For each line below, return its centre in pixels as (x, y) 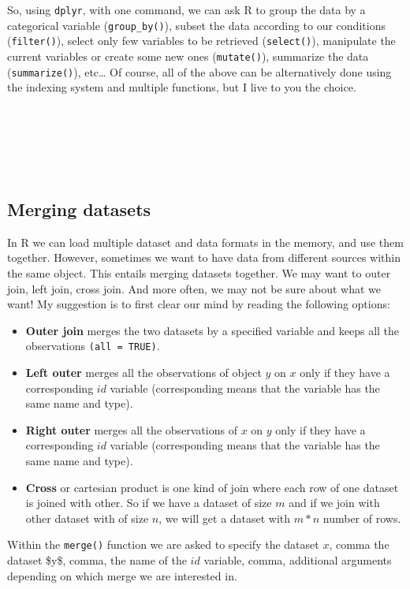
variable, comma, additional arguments (298, 560)
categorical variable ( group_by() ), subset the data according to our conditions (196, 25)
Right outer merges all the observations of (131, 429)
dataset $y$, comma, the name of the (97, 560)
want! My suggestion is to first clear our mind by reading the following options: (199, 304)
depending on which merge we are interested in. (122, 575)
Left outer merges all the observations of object (143, 373)
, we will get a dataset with (225, 518)
